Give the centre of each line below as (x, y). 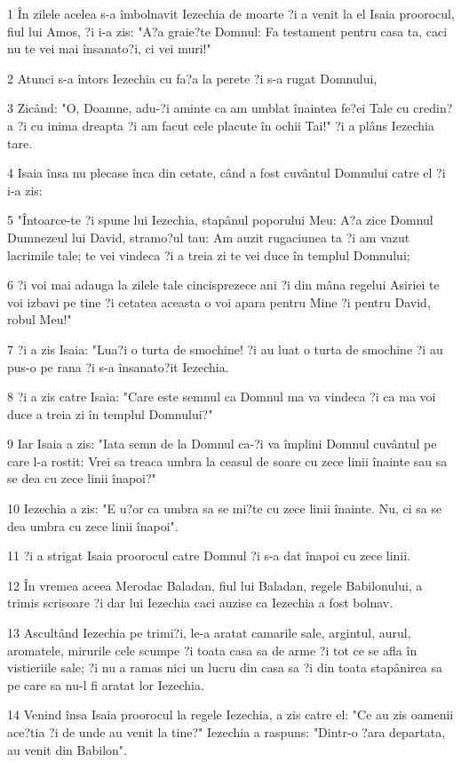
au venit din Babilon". (67, 749)
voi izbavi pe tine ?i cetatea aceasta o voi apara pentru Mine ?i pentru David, (219, 302)
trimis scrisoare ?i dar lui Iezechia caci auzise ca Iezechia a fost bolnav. (200, 603)
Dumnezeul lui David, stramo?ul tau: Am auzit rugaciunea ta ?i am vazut (209, 237)
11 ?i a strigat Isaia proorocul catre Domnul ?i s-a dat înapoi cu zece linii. (209, 556)
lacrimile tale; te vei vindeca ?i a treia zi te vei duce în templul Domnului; (209, 254)
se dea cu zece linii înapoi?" (82, 478)
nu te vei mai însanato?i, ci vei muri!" (109, 48)
